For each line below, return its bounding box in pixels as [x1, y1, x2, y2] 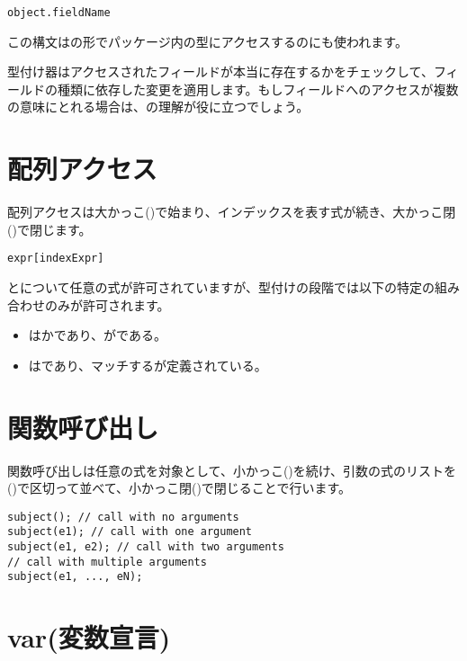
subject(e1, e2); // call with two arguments [7, 540, 284, 553]
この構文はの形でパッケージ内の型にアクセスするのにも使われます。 [7, 31, 408, 50]
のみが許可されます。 [44, 295, 170, 314]
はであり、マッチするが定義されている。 [28, 355, 267, 374]
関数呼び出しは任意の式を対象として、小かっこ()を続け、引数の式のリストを [7, 460, 457, 479]
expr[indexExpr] [7, 252, 104, 265]
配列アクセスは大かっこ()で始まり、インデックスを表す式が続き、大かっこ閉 [7, 202, 456, 221]
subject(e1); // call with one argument [7, 525, 253, 539]
